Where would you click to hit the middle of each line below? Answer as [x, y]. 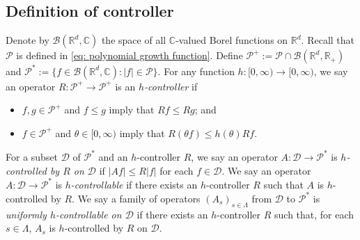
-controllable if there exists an [134, 184]
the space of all [134, 40]
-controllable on [88, 214]
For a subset [32, 156]
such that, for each [314, 214]
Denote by [28, 40]
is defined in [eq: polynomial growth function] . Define [130, 55]
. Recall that [328, 40]
